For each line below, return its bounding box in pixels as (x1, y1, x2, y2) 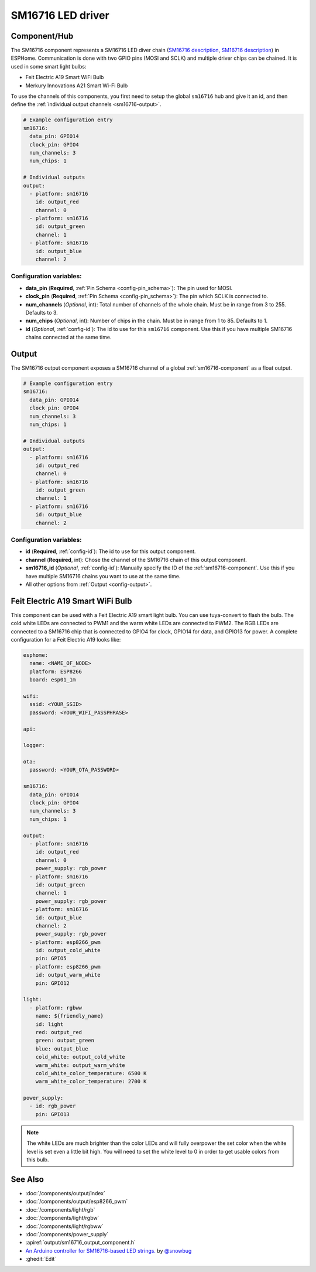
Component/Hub (11, 31, 74, 41)
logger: (23, 742, 45, 749)
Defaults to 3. (25, 309, 58, 316)
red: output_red (35, 1029, 82, 1035)
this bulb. (26, 1156, 49, 1163)
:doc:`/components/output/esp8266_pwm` (25, 1198, 128, 1205)
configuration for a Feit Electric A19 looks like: (11, 636, 121, 643)
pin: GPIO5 (35, 955, 67, 962)
